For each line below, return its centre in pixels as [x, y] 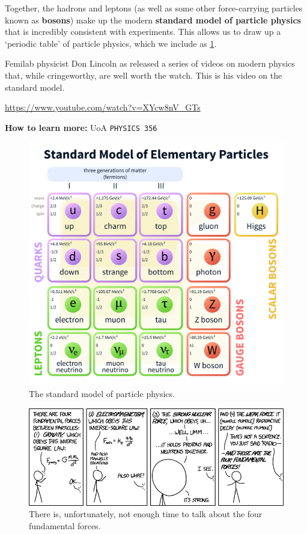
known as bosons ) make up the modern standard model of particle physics [153, 20]
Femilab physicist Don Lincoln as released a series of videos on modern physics [150, 63]
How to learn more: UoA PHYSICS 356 [81, 127]
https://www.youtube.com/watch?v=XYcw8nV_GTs [103, 107]
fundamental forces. [65, 525]
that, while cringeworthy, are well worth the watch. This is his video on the [144, 75]
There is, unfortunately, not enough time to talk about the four [146, 514]
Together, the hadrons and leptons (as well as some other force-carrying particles [154, 8]
